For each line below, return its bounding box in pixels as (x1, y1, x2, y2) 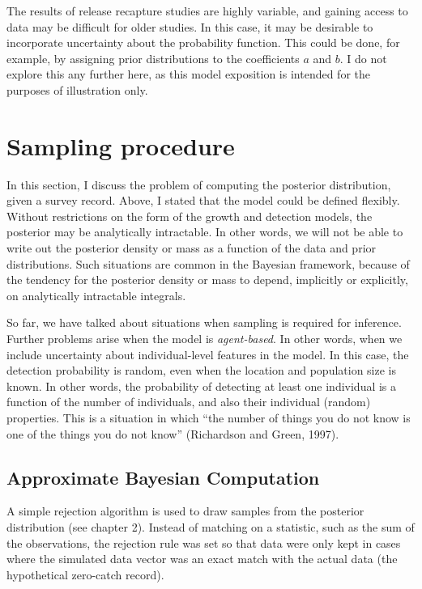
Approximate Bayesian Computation (6, 464, 320, 489)
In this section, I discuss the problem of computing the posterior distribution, (6, 176, 391, 193)
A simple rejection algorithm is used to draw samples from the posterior (6, 502, 364, 519)
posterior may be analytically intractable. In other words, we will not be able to (6, 223, 403, 240)
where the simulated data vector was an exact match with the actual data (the (6, 550, 398, 567)
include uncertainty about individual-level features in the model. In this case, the (6, 345, 409, 362)
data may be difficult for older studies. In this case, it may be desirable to (6, 18, 373, 35)
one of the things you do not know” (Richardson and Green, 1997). (6, 425, 339, 442)
